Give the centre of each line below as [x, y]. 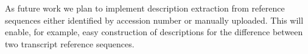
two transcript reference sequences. [70, 43]
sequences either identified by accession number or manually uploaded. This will [154, 20]
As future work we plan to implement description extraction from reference [145, 8]
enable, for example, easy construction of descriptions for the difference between [154, 32]
